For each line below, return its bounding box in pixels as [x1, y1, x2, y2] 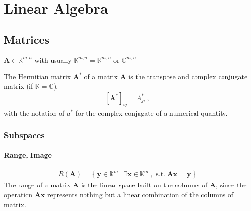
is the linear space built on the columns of [81, 180, 208, 190]
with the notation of [4, 108, 65, 118]
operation [4, 189, 33, 200]
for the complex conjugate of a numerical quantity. [75, 108, 228, 118]
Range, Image [4, 150, 52, 160]
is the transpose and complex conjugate [128, 71, 248, 81]
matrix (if [4, 80, 33, 91]
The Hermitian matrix [4, 71, 71, 81]
